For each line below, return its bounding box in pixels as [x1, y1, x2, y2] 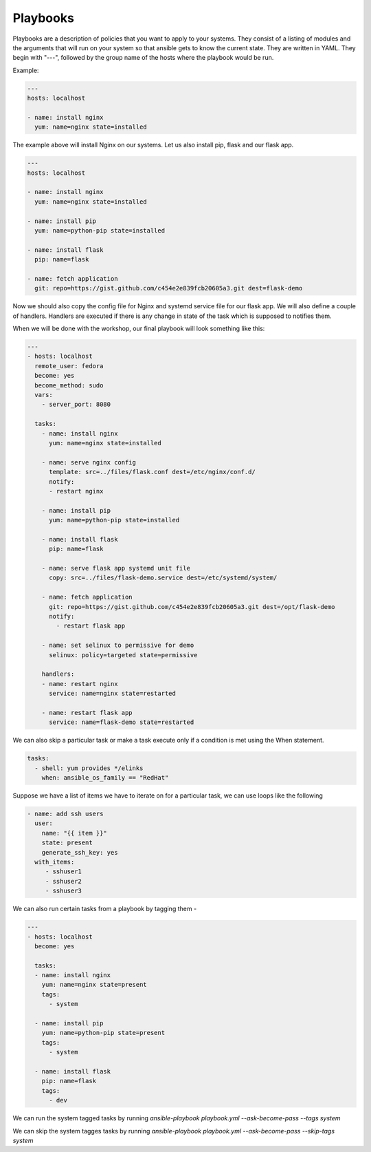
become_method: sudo [34, 381, 104, 389]
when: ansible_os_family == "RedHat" [41, 774, 169, 782]
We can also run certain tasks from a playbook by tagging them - [12, 905, 197, 913]
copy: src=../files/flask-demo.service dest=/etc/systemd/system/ [49, 574, 278, 582]
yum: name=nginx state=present [41, 981, 147, 989]
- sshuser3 [45, 887, 82, 895]
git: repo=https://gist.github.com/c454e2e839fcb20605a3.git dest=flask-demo [34, 284, 303, 292]
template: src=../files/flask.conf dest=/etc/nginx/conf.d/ [49, 468, 256, 476]
